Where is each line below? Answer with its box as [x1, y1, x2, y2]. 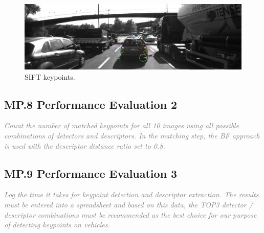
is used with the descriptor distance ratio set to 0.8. [4, 140, 165, 151]
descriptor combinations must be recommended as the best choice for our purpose [4, 209, 257, 220]
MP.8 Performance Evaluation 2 [4, 96, 178, 112]
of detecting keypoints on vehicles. [4, 219, 110, 230]
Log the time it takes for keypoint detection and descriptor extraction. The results [4, 189, 259, 200]
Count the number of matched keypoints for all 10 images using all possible [4, 120, 239, 131]
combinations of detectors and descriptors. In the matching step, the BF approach [4, 130, 260, 141]
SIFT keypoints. [25, 71, 75, 82]
